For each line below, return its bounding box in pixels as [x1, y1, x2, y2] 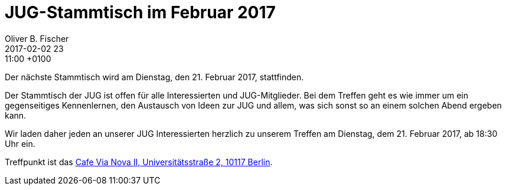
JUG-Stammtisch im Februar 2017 [5, 2, 276, 22]
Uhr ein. [5, 138, 35, 149]
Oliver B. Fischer [5, 33, 69, 44]
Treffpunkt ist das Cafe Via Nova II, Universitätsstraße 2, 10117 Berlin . [5, 156, 273, 167]
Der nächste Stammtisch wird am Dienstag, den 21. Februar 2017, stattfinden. [5, 71, 304, 82]
